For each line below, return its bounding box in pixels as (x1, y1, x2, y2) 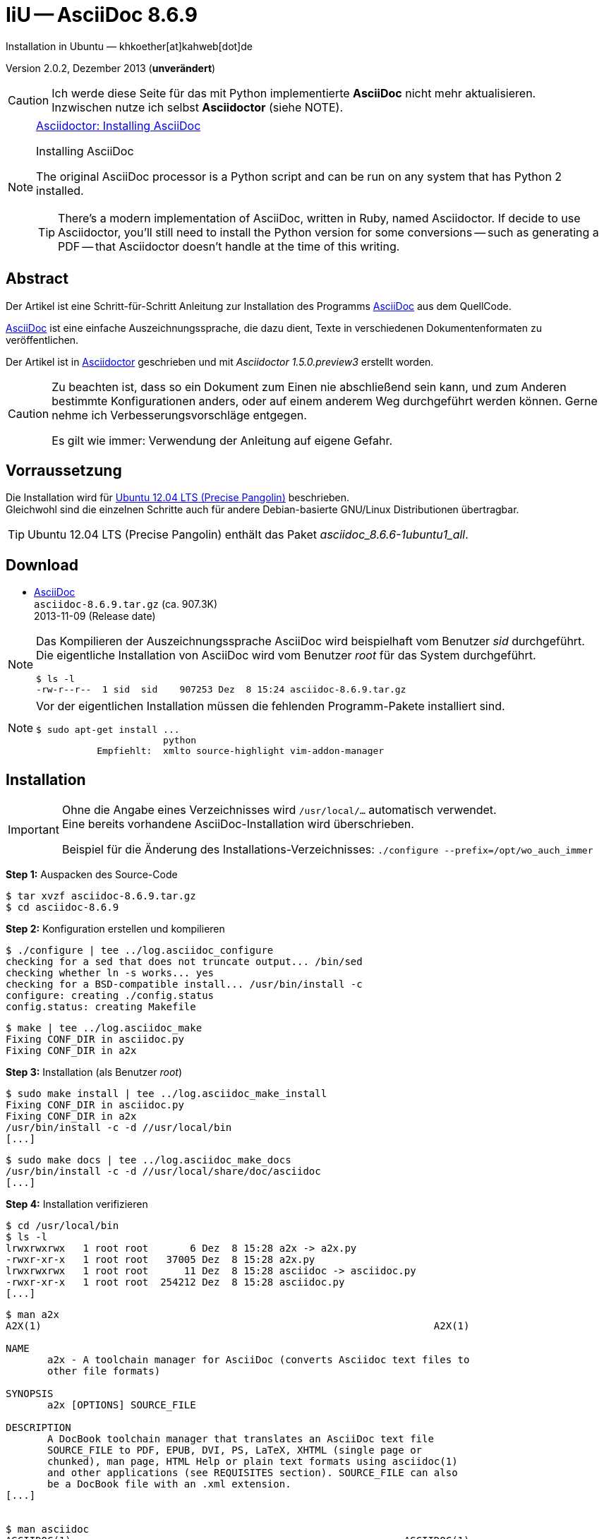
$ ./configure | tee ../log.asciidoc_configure (6, 945, 274, 957)
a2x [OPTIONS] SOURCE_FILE (47, 1399, 196, 1411)
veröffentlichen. (6, 333, 79, 346)
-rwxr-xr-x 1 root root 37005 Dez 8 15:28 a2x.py (6, 1254, 315, 1266)
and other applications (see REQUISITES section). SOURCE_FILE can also (47, 1467, 458, 1479)
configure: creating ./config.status (6, 990, 215, 1002)
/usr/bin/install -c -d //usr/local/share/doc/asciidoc (6, 1166, 321, 1178)
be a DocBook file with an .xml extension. (47, 1478, 291, 1490)
